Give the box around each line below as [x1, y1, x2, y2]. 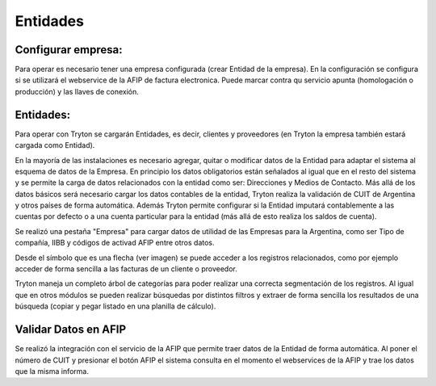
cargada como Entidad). [15, 141, 95, 150]
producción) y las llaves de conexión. [15, 86, 139, 96]
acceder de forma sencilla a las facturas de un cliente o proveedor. [15, 264, 237, 274]
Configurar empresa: [15, 43, 123, 57]
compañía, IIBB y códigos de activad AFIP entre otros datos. [15, 238, 215, 248]
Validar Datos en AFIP [15, 323, 127, 337]
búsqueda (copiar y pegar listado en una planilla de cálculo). [15, 301, 216, 311]
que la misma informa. [15, 366, 89, 376]
